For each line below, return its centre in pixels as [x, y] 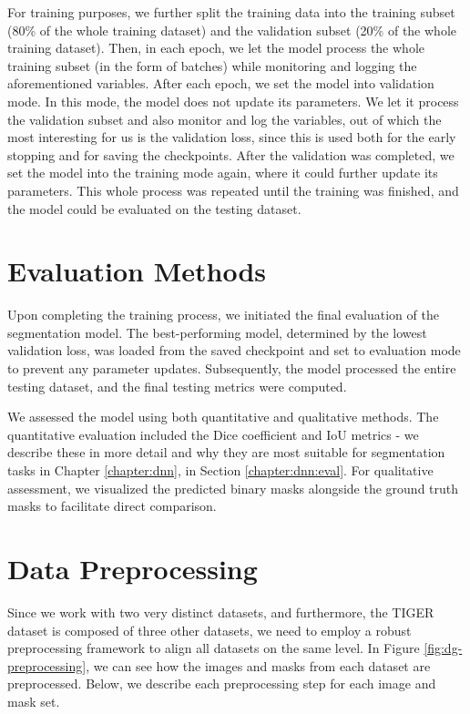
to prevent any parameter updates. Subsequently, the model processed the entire [232, 368]
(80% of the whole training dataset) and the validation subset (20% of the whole [232, 30]
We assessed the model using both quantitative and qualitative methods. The [223, 417]
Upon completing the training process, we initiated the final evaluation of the [223, 315]
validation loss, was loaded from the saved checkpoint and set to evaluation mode [234, 350]
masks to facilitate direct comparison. [112, 506]
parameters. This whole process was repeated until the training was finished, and [233, 190]
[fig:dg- [443, 648]
